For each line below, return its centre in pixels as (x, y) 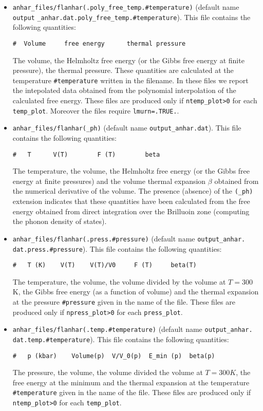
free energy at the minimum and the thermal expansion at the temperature (131, 382)
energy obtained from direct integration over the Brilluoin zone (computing (131, 211)
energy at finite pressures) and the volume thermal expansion (109, 181)
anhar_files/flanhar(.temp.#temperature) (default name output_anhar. (133, 329)
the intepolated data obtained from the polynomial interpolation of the (124, 90)
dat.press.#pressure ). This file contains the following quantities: (117, 248)
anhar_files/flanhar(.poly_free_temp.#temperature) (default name (126, 7)
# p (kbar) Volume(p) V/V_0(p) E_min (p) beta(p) (114, 356)
